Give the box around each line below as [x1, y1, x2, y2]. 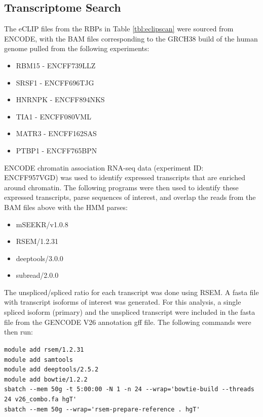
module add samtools [4, 356, 73, 363]
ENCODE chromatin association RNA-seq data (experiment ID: [4, 162, 204, 173]
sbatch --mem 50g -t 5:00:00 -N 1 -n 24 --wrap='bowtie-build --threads [4, 386, 254, 393]
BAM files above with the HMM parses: [4, 201, 128, 212]
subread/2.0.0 [16, 270, 59, 280]
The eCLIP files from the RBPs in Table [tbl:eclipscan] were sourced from [4, 23, 234, 34]
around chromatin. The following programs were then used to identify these [4, 182, 239, 192]
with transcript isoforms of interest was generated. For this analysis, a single [4, 297, 241, 307]
